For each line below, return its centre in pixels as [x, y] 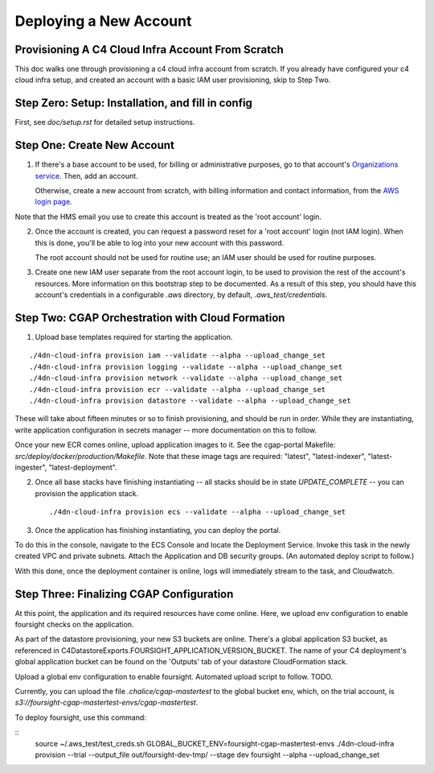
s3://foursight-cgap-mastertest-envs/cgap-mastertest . [106, 703]
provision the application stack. [87, 493]
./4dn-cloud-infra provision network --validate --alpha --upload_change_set [186, 378]
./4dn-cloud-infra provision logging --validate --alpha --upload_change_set [186, 367]
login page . [53, 202]
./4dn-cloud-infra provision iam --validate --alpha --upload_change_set [178, 355]
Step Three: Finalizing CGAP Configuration [124, 594]
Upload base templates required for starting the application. [134, 337]
